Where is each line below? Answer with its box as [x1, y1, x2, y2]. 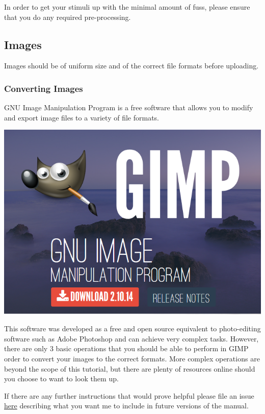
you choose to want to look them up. [4, 373, 119, 384]
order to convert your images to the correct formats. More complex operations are [4, 353, 260, 363]
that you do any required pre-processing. [4, 11, 131, 22]
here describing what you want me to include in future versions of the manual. [4, 400, 249, 411]
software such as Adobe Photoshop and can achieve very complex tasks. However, [4, 333, 259, 344]
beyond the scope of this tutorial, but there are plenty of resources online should [4, 363, 255, 374]
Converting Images [4, 82, 83, 94]
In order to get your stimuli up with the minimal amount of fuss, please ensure [4, 2, 250, 12]
